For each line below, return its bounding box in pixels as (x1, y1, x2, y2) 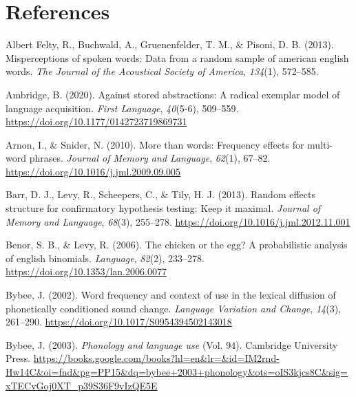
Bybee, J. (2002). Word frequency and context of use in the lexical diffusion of (6, 288, 336, 302)
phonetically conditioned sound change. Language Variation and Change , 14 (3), (6, 301, 341, 315)
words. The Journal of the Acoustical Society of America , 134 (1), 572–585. (6, 64, 319, 78)
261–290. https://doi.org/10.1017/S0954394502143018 (6, 314, 232, 329)
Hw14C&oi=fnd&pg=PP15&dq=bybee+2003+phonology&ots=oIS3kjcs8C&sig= (6, 365, 348, 378)
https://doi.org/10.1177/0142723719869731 (6, 114, 187, 129)
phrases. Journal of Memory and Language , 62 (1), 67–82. (29, 151, 271, 165)
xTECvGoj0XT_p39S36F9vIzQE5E (6, 378, 158, 392)
